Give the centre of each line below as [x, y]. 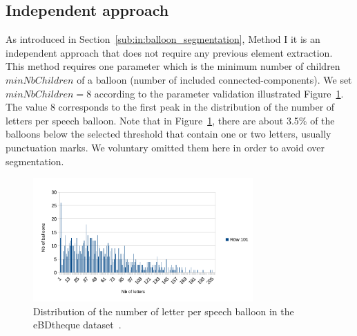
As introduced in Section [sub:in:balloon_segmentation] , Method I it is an [163, 39]
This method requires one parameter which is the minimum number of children [173, 66]
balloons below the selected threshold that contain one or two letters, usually [168, 134]
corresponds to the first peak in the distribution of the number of [196, 107]
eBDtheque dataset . [77, 325]
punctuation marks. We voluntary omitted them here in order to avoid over [165, 147]
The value [27, 107]
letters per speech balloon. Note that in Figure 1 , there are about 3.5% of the [170, 120]
